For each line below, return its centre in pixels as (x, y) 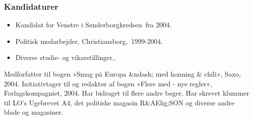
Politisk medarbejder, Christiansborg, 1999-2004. (89, 41)
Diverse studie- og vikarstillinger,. (66, 57)
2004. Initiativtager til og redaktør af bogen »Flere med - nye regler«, (108, 83)
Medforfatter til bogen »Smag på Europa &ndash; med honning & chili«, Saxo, (123, 74)
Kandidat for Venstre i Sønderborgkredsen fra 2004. (94, 25)
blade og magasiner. (34, 112)
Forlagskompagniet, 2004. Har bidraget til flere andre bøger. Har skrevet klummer (126, 93)
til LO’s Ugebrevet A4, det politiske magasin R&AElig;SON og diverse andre (119, 102)
